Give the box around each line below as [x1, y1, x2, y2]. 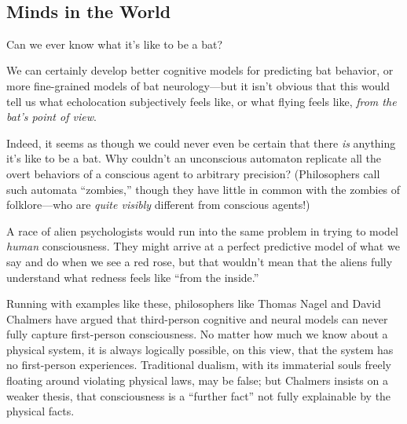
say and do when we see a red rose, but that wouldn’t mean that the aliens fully [6, 253, 393, 269]
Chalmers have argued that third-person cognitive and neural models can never [6, 310, 388, 327]
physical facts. [6, 403, 75, 419]
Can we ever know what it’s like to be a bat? [6, 35, 223, 52]
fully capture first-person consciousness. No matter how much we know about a [6, 326, 388, 342]
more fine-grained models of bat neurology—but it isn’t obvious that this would [6, 77, 390, 93]
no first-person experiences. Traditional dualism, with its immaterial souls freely [6, 356, 392, 373]
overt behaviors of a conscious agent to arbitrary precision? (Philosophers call [6, 165, 380, 181]
